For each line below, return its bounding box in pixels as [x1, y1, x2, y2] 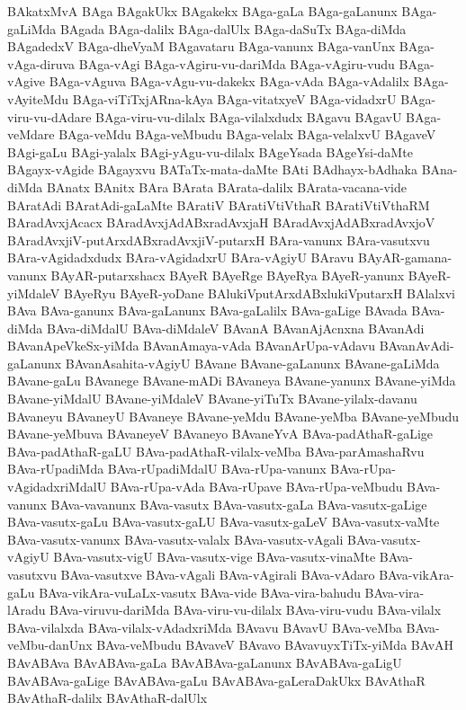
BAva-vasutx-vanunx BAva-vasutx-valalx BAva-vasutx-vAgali [7, 529, 344, 548]
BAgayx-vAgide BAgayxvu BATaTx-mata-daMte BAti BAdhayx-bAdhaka [7, 160, 417, 179]
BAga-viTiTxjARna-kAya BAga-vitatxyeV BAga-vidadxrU [72, 89, 397, 108]
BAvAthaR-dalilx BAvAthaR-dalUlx [7, 688, 208, 707]
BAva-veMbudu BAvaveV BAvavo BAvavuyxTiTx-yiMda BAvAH [96, 635, 454, 654]
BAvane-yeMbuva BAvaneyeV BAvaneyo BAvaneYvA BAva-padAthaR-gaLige [7, 424, 434, 443]
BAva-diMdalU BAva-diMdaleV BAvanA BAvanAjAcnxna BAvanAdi [46, 318, 425, 337]
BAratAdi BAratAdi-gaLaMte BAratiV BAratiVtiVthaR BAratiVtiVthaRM [7, 195, 430, 214]
